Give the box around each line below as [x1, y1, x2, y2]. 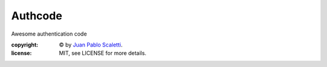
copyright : [11, 41, 39, 48]
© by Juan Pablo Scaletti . [59, 41, 123, 48]
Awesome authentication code [11, 30, 87, 37]
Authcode [11, 9, 63, 22]
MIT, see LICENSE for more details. [59, 49, 147, 57]
